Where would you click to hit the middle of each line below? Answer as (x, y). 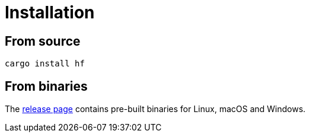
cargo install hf (45, 64)
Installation (50, 12)
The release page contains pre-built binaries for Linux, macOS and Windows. (155, 109)
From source (43, 41)
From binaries (46, 86)
